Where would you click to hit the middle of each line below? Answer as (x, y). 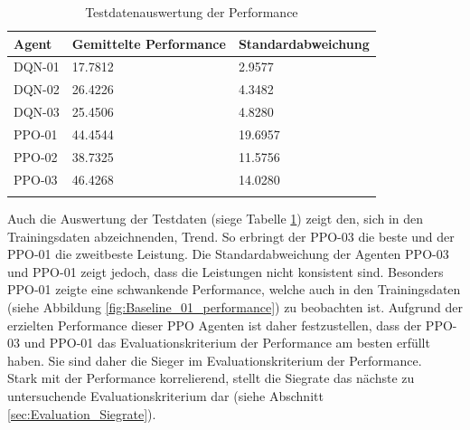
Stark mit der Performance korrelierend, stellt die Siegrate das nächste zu (211, 378)
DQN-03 (37, 112)
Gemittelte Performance (149, 43)
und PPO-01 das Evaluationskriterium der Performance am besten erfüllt (227, 343)
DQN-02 (37, 89)
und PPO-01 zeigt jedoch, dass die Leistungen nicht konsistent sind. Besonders (226, 271)
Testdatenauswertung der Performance (192, 12)
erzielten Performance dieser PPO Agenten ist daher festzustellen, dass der (215, 325)
